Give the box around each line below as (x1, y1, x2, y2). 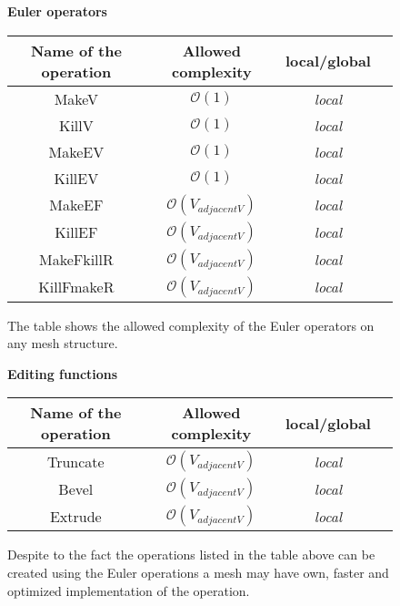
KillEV (54, 167, 99, 189)
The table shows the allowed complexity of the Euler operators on (7, 315, 375, 334)
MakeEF (49, 194, 104, 216)
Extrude (49, 505, 102, 527)
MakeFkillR (38, 249, 114, 271)
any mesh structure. (7, 334, 118, 353)
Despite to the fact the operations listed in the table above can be (7, 545, 375, 564)
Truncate (46, 450, 105, 472)
